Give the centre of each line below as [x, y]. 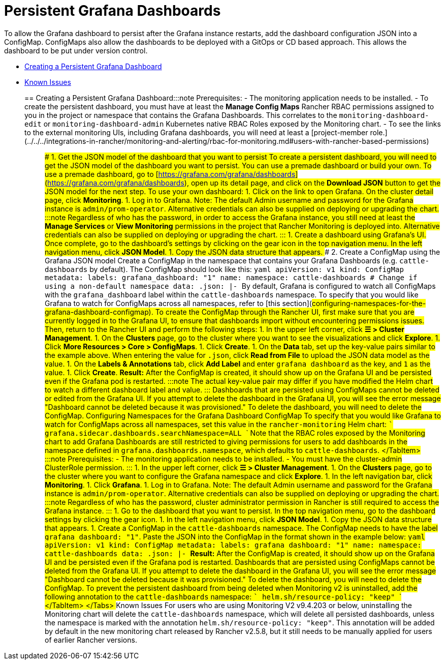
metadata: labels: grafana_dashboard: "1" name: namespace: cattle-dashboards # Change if [231, 277]
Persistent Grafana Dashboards [113, 11]
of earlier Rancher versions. [91, 640]
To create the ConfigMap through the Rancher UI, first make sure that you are [285, 312]
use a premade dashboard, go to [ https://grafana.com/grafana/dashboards [170, 174]
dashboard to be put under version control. [76, 50]
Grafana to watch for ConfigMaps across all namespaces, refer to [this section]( [178, 303]
